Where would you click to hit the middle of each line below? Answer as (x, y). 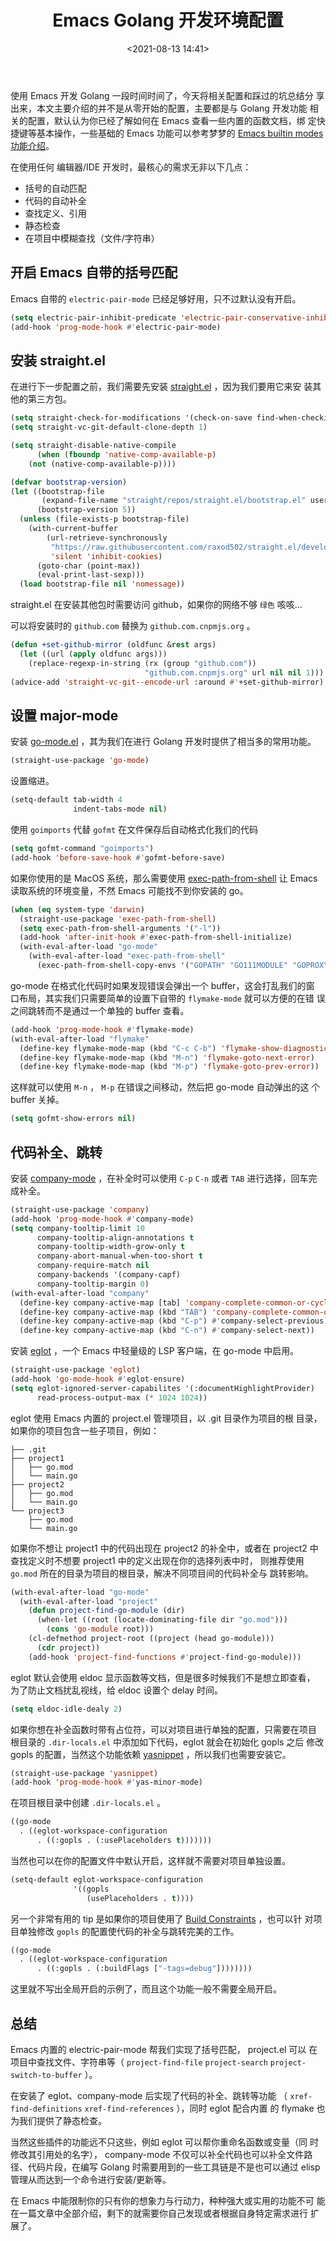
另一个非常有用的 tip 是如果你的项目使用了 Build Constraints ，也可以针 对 (162, 1918)
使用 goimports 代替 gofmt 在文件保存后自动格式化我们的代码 (134, 829)
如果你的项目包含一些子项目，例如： (85, 1430)
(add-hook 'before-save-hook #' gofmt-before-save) (118, 857)
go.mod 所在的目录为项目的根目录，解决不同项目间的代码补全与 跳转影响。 (162, 1573)
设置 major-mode (64, 715)
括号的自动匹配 (55, 188)
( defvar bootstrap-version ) (69, 482)
